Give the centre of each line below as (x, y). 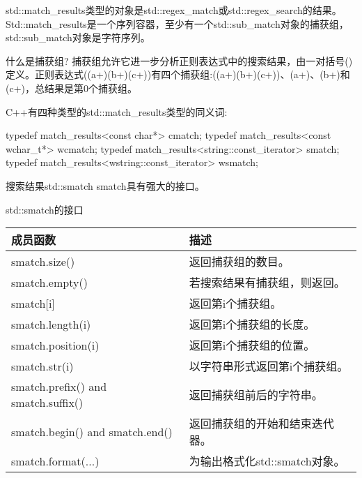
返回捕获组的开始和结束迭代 (261, 424)
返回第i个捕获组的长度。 (252, 324)
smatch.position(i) (55, 345)
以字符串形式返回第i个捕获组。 (269, 366)
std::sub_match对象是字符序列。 (78, 37)
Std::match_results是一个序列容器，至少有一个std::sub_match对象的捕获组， (177, 23)
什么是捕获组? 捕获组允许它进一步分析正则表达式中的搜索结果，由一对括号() (179, 60)
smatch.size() (43, 261)
